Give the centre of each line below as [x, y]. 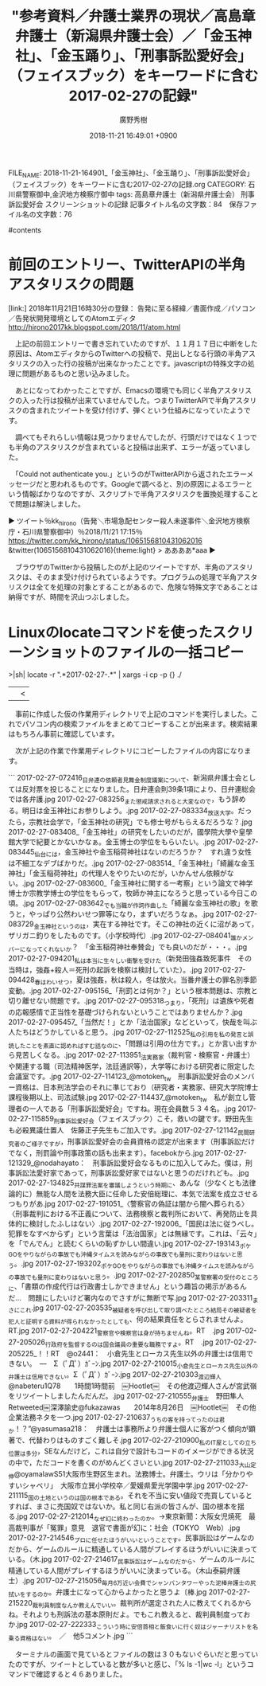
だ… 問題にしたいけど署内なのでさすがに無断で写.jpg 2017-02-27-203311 [130, 1297]
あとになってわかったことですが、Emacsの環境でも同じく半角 [116, 390]
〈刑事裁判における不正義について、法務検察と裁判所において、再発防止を [129, 1214]
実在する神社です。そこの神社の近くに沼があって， [175, 924]
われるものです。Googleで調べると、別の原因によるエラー [151, 483]
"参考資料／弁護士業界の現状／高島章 [133, 16]
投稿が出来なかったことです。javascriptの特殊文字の [163, 363]
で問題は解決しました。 [46, 503]
